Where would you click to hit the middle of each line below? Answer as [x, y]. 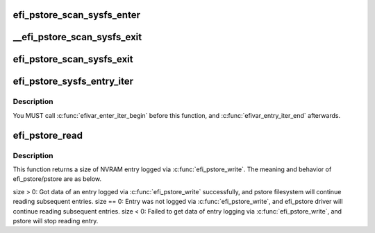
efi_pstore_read [48, 135]
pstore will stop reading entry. [56, 221]
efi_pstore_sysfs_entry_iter [73, 81]
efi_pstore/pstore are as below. [57, 179]
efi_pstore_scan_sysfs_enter [76, 15]
